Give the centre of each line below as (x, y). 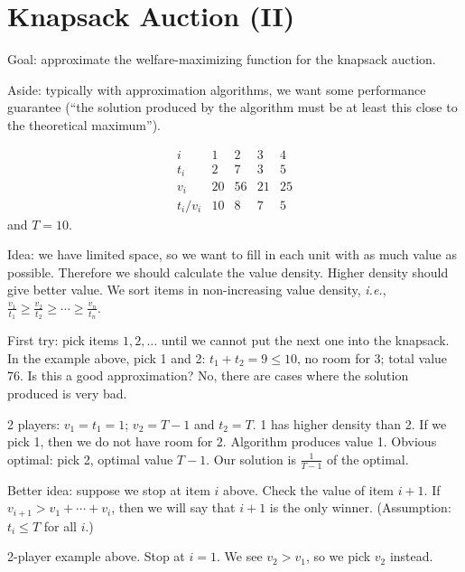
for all (60, 525)
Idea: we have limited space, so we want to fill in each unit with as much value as (232, 254)
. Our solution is (251, 459)
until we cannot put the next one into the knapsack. (305, 340)
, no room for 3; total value (372, 357)
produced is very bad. (67, 393)
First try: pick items (63, 340)
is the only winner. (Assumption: (360, 507)
